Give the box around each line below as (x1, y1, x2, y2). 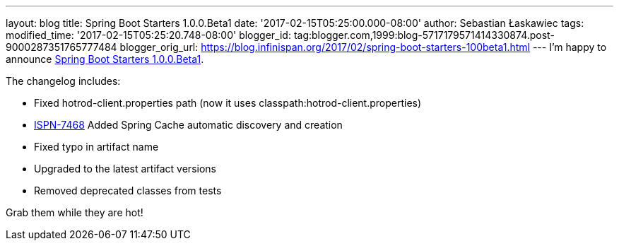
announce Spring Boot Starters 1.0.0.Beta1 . (6, 53, 204, 65)
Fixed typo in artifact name (34, 141, 159, 153)
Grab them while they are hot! (6, 206, 143, 218)
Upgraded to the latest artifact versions (34, 163, 216, 175)
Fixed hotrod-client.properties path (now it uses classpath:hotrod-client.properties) (34, 97, 422, 109)
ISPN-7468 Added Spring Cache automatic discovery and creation (34, 119, 343, 131)
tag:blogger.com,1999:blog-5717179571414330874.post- (293, 29, 555, 41)
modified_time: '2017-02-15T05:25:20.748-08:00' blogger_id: (6, 29, 291, 41)
